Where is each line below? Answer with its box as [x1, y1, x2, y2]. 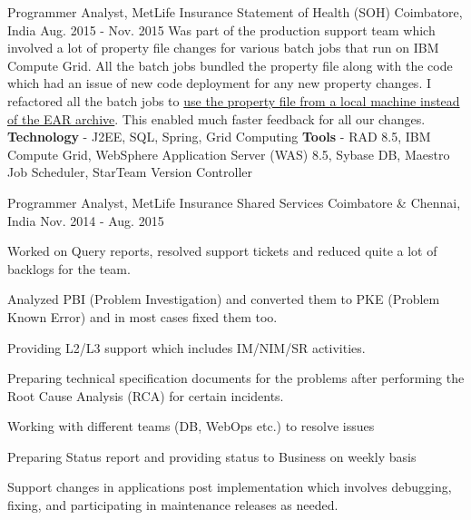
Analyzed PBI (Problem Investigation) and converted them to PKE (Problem [7, 289, 440, 309]
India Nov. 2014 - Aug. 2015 [7, 211, 164, 230]
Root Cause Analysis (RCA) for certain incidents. [7, 386, 284, 405]
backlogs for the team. [7, 259, 131, 278]
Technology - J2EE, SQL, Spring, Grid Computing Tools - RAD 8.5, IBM [7, 127, 431, 146]
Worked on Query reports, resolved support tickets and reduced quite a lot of [7, 241, 437, 260]
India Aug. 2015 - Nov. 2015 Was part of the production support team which [7, 20, 436, 39]
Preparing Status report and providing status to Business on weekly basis [7, 446, 417, 466]
